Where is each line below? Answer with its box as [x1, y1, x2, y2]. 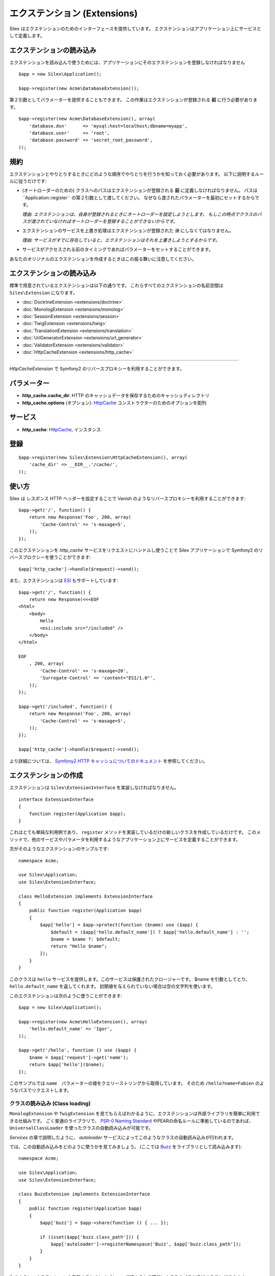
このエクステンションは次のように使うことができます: [9, 993, 122, 999]
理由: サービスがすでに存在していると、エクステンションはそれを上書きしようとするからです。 [22, 237, 220, 243]
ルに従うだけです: [9, 178, 47, 184]
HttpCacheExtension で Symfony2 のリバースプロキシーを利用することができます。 [9, 365, 184, 372]
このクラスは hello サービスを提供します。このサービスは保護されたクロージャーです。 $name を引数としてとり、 [9, 976, 251, 982]
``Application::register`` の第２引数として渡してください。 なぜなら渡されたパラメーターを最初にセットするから [22, 194, 255, 201]
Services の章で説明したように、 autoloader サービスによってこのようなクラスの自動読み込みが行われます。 [9, 1134, 236, 1140]
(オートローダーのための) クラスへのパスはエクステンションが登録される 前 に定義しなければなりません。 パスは [22, 187, 258, 193]
